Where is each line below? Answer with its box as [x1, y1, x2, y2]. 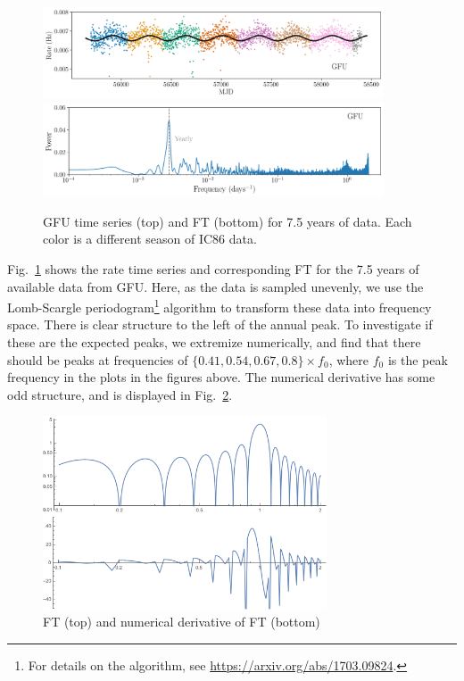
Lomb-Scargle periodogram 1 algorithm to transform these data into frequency [7, 295, 432, 316]
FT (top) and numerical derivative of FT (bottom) [43, 612, 320, 631]
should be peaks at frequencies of [7, 350, 188, 369]
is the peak [387, 350, 448, 369]
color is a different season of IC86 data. [43, 229, 257, 248]
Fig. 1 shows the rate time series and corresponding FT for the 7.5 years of [7, 259, 419, 278]
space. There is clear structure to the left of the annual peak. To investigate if [7, 315, 433, 334]
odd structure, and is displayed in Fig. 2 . [7, 385, 233, 403]
